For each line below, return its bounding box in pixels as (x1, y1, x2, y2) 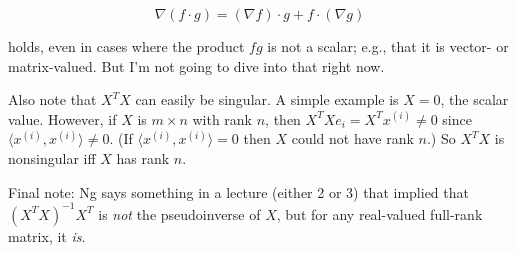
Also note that (8, 89, 97, 110)
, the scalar (440, 89, 509, 110)
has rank (116, 147, 170, 168)
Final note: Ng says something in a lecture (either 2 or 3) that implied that (8, 181, 469, 202)
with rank (192, 108, 253, 129)
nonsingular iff (8, 147, 96, 168)
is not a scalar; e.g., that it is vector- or (267, 36, 509, 56)
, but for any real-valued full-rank (276, 203, 483, 224)
